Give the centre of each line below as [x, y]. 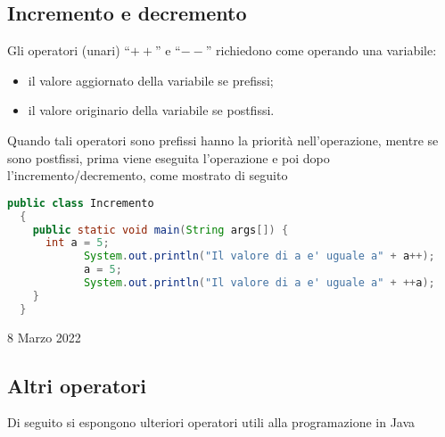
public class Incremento [81, 203]
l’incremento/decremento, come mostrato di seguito [148, 175]
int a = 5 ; [77, 243]
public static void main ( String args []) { [161, 230]
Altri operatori [77, 385]
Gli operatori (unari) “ [69, 50]
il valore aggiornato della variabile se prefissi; [151, 80]
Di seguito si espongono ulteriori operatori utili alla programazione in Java [211, 422]
